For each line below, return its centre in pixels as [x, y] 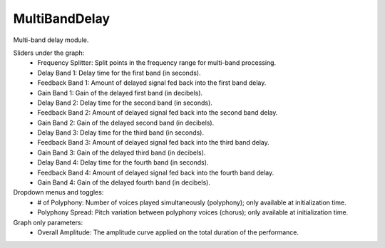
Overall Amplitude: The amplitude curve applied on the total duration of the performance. [168, 232]
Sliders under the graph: [49, 53]
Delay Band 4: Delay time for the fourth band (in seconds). [123, 162]
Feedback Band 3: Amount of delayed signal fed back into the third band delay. [154, 143]
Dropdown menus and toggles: [58, 192]
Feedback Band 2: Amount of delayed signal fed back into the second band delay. [158, 113]
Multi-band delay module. [51, 40]
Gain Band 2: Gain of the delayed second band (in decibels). [126, 123]
